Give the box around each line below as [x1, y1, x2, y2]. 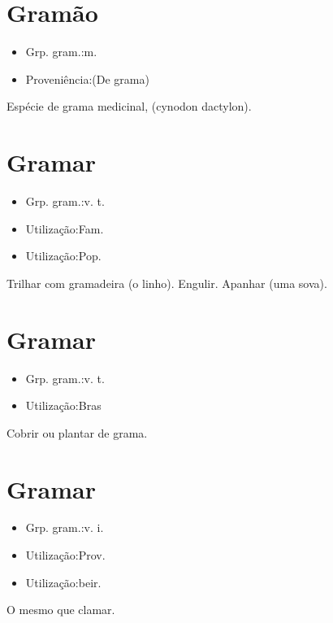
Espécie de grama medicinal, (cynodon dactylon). [6, 98, 252, 115]
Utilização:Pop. [25, 247, 102, 264]
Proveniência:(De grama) [25, 70, 149, 87]
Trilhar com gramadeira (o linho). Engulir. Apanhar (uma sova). [6, 274, 327, 291]
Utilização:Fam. [25, 220, 104, 237]
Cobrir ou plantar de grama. [6, 424, 148, 441]
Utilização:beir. [25, 573, 102, 590]
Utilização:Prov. [25, 547, 106, 564]
